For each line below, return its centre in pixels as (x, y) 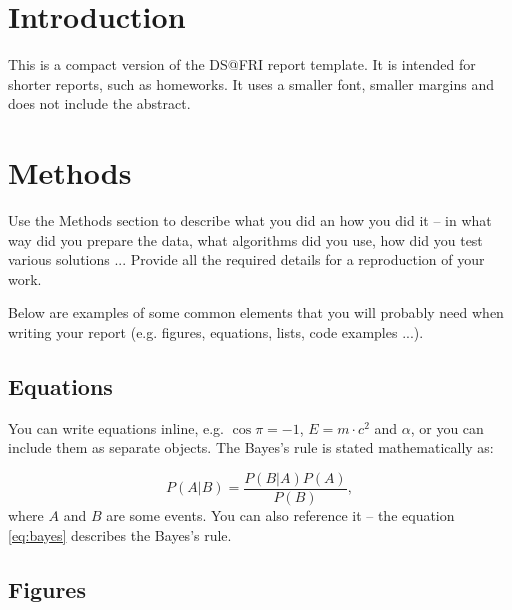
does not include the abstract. (99, 103)
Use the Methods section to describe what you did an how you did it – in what (250, 220)
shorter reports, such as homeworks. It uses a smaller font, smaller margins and (251, 83)
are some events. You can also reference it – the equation (280, 515)
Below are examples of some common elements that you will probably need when (256, 312)
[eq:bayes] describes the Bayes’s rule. (120, 534)
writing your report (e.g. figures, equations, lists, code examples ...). (216, 332)
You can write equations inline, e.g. (116, 427)
